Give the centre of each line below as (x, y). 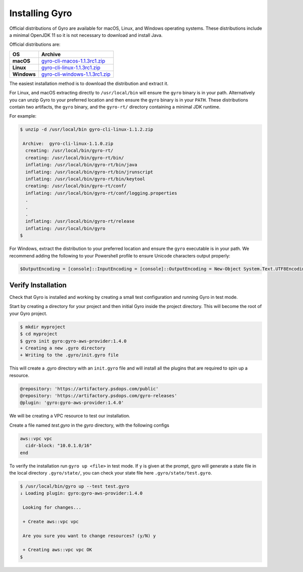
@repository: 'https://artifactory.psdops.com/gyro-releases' (98, 396)
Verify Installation (38, 285)
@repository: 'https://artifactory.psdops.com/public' (89, 388)
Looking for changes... (52, 508)
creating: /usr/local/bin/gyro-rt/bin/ (75, 158)
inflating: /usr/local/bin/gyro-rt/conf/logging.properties (101, 193)
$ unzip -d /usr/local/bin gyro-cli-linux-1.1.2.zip (87, 129)
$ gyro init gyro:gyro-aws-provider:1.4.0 (73, 341)
